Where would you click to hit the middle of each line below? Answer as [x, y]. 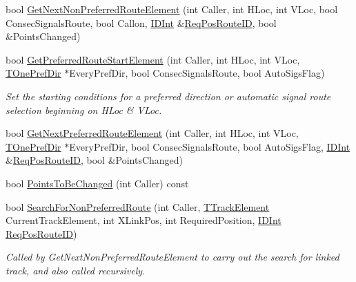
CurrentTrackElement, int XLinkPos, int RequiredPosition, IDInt [144, 220]
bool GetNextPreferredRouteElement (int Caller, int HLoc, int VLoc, [152, 133]
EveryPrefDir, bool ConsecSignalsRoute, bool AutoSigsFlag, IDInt [210, 146]
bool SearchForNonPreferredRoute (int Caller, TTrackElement [138, 206]
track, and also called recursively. [76, 270]
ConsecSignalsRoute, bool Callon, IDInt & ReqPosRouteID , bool [141, 22]
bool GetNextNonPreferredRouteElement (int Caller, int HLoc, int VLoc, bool [172, 9]
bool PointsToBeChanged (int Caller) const [97, 183]
